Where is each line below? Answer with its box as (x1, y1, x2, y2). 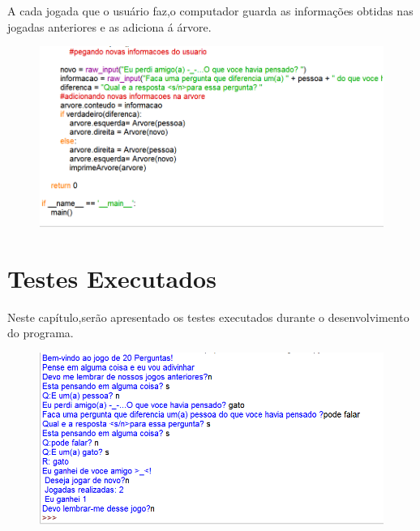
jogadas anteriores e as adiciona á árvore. (7, 18, 212, 35)
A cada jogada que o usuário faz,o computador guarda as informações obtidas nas (7, 2, 414, 19)
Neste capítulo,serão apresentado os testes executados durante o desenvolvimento (7, 308, 409, 325)
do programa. (7, 324, 74, 341)
